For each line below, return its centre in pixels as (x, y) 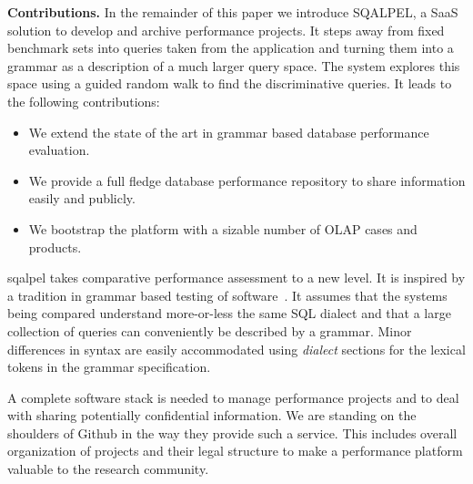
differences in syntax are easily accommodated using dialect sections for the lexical (236, 349)
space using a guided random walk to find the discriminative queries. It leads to (230, 83)
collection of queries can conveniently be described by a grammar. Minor (210, 330)
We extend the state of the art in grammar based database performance (229, 132)
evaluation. (59, 150)
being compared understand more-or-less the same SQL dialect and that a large (229, 313)
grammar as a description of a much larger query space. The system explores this (234, 65)
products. (55, 247)
